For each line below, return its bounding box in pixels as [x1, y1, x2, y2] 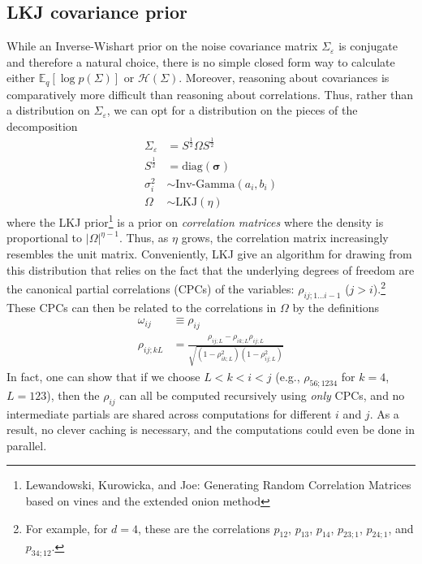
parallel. [6, 436, 47, 453]
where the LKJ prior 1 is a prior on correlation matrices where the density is [6, 211, 384, 230]
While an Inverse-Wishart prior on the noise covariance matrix [6, 37, 318, 54]
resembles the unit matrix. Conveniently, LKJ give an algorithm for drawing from [6, 245, 412, 262]
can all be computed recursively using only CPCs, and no [119, 386, 405, 403]
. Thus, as [118, 229, 169, 246]
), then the [46, 386, 100, 403]
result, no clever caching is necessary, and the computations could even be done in [6, 421, 415, 438]
